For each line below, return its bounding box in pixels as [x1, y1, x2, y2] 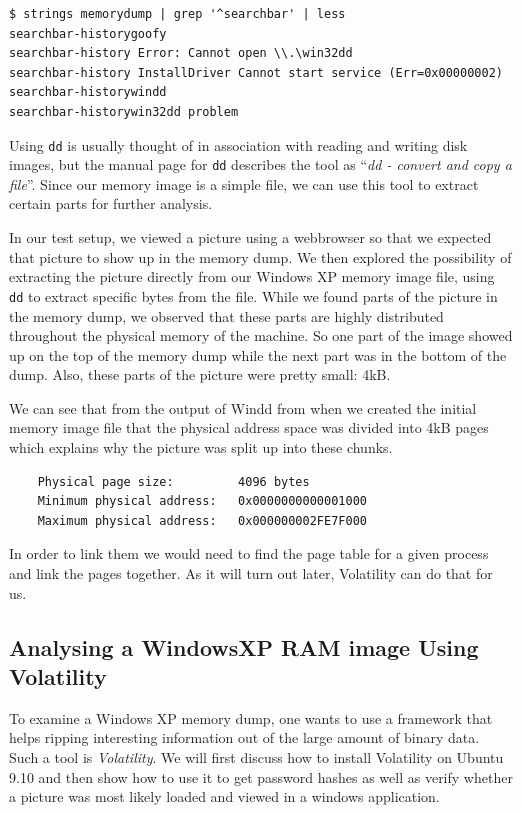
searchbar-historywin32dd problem [9, 104, 239, 119]
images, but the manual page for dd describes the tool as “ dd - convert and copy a [9, 154, 512, 175]
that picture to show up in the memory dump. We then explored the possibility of [9, 246, 512, 267]
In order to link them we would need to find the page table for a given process [9, 543, 489, 564]
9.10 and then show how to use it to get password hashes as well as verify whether [9, 766, 513, 787]
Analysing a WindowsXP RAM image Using [9, 631, 479, 662]
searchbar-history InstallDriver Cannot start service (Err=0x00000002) [9, 65, 503, 80]
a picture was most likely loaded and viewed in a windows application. [9, 786, 440, 807]
